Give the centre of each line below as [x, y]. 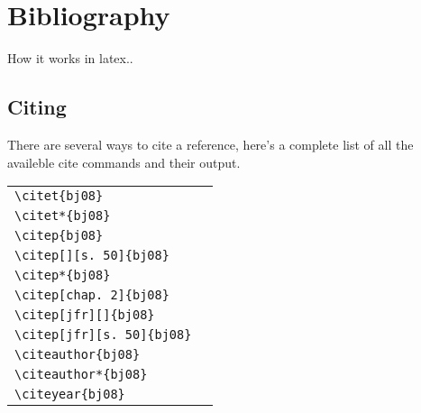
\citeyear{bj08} [70, 395]
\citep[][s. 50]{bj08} [92, 256]
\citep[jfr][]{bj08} [85, 315]
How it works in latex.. [70, 58]
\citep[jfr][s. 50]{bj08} [103, 335]
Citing [37, 107]
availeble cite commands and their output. [124, 162]
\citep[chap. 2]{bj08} [92, 295]
